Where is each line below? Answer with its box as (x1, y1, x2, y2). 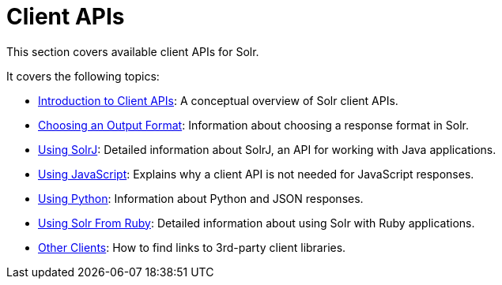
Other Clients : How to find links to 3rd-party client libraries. (38, 240, 346, 254)
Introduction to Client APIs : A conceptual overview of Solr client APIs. (38, 93, 398, 107)
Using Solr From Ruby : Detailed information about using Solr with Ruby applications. (38, 216, 475, 230)
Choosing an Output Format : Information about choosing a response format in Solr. (38, 118, 470, 132)
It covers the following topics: (6, 69, 160, 83)
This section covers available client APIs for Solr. (6, 44, 259, 58)
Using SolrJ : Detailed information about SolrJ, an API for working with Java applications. (38, 142, 496, 156)
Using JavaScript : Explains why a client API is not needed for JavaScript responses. (38, 167, 474, 181)
